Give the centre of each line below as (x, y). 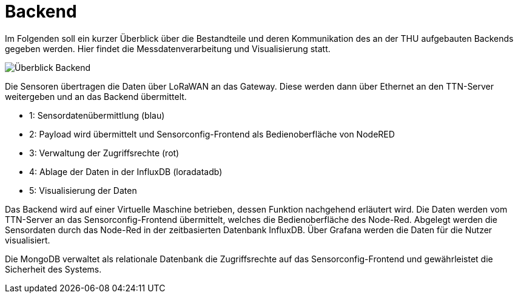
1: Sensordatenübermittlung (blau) (97, 115)
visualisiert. (28, 240)
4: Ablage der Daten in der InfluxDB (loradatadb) (126, 171)
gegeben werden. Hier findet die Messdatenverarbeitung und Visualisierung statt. (168, 48)
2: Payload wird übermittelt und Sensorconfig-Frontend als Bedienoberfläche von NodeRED (212, 134)
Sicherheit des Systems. (53, 269)
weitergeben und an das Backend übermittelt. (96, 96)
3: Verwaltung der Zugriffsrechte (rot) (104, 153)
